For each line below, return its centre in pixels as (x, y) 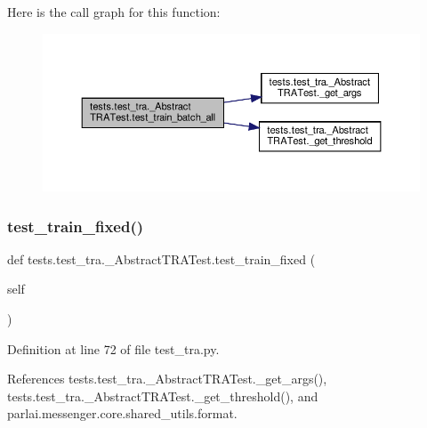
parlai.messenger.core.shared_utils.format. (122, 413)
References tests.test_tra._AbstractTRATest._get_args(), (167, 379)
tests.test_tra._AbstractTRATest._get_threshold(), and (163, 396)
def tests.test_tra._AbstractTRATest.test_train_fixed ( (161, 258)
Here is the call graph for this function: (114, 12)
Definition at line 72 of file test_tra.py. (113, 348)
